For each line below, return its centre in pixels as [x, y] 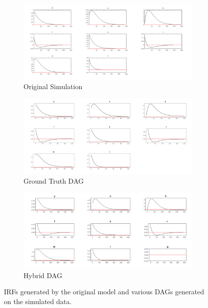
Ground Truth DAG [54, 180]
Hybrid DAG [43, 275]
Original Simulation [53, 86]
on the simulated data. [38, 301]
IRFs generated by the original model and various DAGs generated [104, 292]
